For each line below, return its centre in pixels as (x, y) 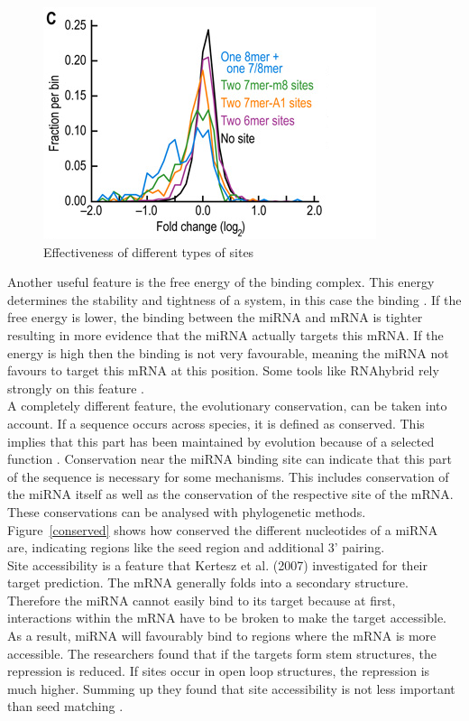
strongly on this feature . (76, 388)
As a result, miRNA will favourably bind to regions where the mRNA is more (222, 636)
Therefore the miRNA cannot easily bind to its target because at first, (202, 600)
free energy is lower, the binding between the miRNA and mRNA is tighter (215, 317)
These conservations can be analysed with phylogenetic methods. (187, 511)
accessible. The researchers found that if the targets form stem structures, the (222, 653)
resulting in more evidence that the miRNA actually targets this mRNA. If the (225, 334)
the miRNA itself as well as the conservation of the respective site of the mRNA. (230, 494)
